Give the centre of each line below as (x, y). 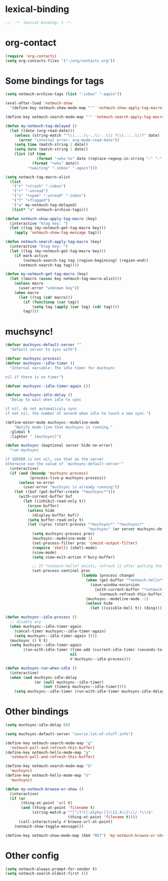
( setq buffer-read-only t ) (55, 520)
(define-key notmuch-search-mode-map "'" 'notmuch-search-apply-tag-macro (85, 117)
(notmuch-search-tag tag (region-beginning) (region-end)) (86, 260)
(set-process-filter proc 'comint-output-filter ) (84, 543)
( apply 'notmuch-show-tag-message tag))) (58, 233)
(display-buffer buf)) (55, 515)
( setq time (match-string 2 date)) (51, 145)
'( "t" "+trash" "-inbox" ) (39, 187)
